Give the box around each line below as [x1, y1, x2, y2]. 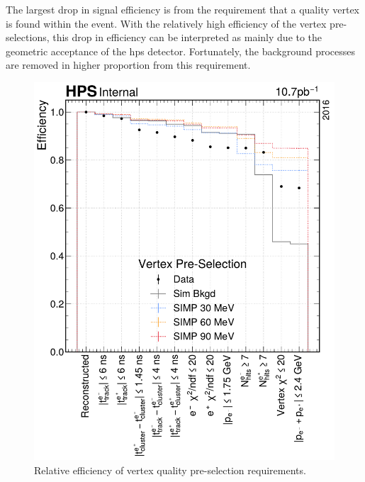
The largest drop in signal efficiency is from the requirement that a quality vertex [6, 2, 359, 16]
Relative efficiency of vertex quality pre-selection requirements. [34, 463, 306, 478]
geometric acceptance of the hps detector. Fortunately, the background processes [6, 43, 356, 58]
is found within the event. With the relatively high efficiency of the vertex [6, 16, 327, 30]
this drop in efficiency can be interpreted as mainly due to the [52, 30, 322, 45]
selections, [6, 30, 50, 45]
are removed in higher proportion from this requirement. [6, 57, 251, 72]
